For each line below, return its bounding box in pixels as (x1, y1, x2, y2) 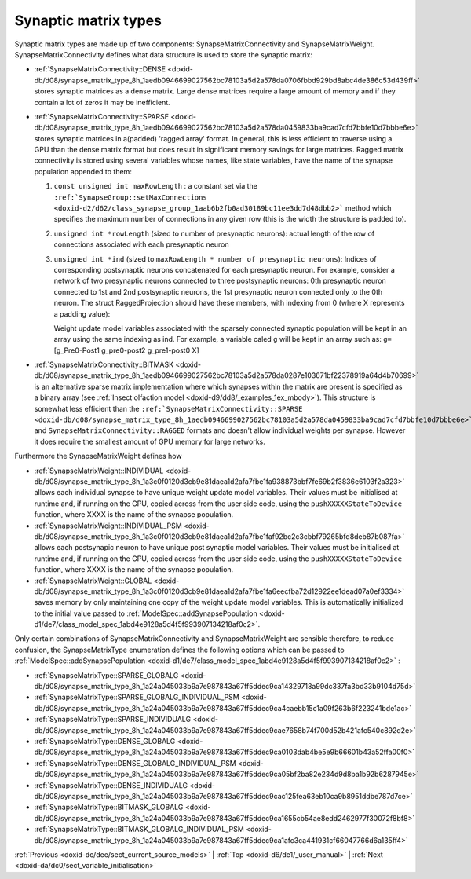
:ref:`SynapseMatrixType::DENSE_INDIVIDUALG (34, 780, 188, 789)
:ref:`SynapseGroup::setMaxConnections (53, 192, 207, 202)
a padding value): (53, 309, 111, 318)
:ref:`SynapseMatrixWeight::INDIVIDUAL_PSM (34, 521, 182, 530)
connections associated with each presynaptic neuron (53, 240, 229, 249)
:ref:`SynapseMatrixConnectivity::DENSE (34, 64, 166, 74)
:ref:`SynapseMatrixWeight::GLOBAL (34, 576, 152, 585)
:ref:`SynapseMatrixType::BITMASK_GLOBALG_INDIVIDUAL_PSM (34, 825, 245, 834)
